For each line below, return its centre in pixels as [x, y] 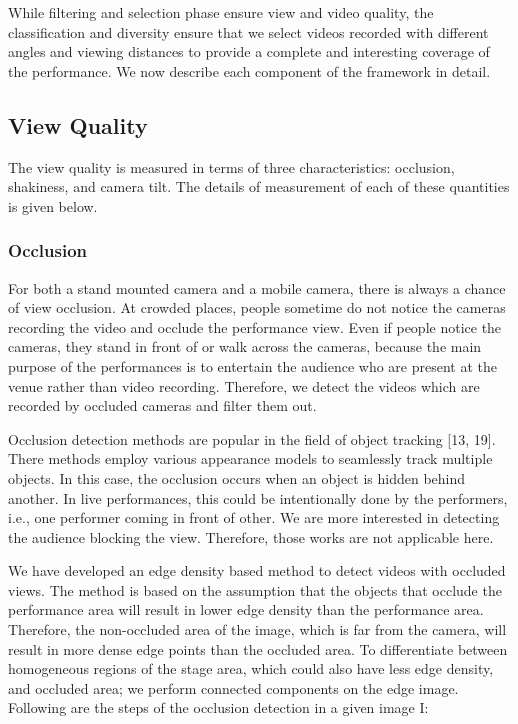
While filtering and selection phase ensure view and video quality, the [221, 12]
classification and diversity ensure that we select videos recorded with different [248, 31]
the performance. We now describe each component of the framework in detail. [249, 70]
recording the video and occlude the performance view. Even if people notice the [255, 326]
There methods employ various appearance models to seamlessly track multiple [250, 458]
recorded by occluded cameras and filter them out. [162, 405]
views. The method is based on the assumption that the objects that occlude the [255, 589]
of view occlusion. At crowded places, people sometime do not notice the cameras [257, 307]
